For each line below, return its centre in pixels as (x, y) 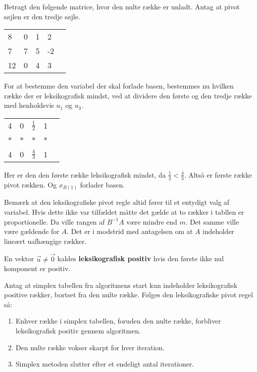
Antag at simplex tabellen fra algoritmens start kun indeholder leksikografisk (121, 285)
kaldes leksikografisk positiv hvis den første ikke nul (141, 258)
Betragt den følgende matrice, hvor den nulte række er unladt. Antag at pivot (122, 6)
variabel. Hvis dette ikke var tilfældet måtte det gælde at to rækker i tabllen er (124, 211)
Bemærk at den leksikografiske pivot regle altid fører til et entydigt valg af (117, 202)
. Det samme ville (212, 221)
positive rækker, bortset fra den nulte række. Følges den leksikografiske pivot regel (128, 295)
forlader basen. (102, 184)
